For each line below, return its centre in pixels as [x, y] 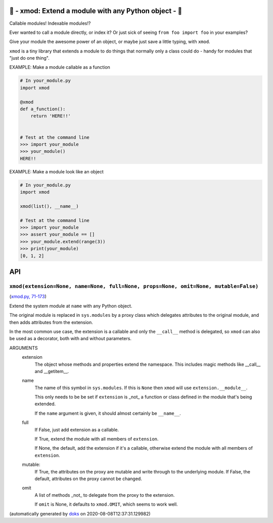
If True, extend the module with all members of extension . [97, 439]
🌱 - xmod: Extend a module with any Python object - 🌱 [96, 11]
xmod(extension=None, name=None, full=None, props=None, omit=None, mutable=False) [134, 286]
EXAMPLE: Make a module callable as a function [60, 67]
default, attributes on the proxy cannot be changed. [88, 479]
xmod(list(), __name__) [50, 206]
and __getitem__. [52, 371]
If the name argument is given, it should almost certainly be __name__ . [108, 413]
